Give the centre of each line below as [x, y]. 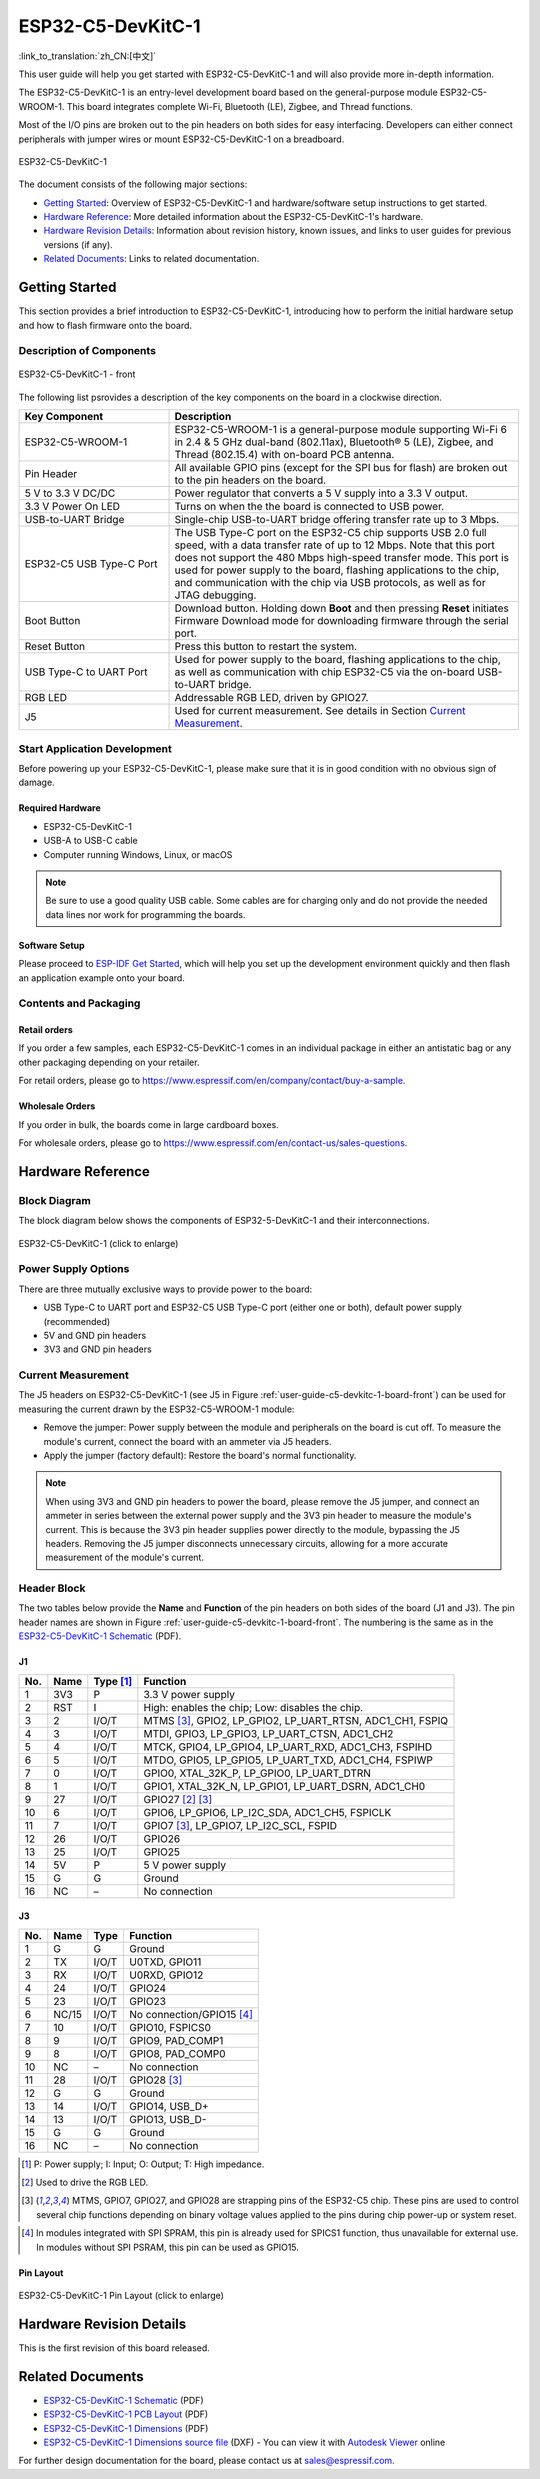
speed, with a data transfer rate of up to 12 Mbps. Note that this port [334, 545]
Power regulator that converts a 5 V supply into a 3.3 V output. [321, 493]
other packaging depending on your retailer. [109, 1062]
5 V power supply [185, 1865]
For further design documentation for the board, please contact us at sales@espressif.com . [206, 2461]
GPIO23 [148, 2001]
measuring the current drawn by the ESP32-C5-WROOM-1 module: [156, 1409]
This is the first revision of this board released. [114, 2347]
